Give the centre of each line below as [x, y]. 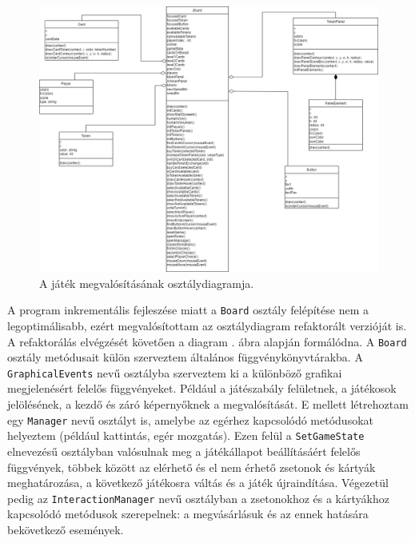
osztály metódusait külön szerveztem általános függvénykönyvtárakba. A [185, 357]
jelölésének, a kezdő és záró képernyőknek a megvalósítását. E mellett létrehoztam [208, 404]
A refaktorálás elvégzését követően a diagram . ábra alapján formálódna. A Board [207, 341]
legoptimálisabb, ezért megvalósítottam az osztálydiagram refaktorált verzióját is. [207, 325]
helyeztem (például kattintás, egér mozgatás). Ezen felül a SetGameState [186, 435]
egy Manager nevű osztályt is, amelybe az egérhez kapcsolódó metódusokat [190, 419]
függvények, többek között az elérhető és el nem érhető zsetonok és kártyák [192, 467]
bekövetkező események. [66, 529]
